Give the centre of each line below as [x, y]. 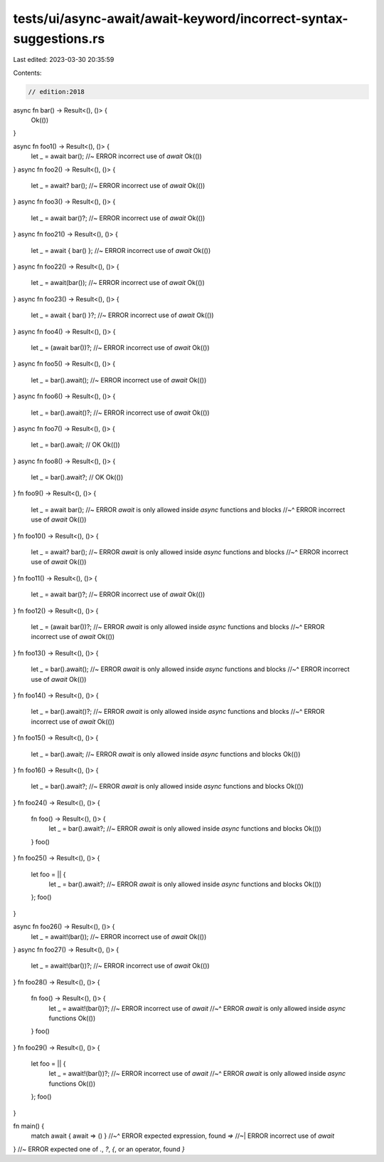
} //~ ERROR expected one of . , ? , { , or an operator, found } [99, 1149]
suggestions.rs [59, 38]
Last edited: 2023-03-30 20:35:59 [64, 60]
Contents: [27, 73]
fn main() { [29, 1126]
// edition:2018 [57, 92]
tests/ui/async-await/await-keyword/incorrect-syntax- [181, 19]
